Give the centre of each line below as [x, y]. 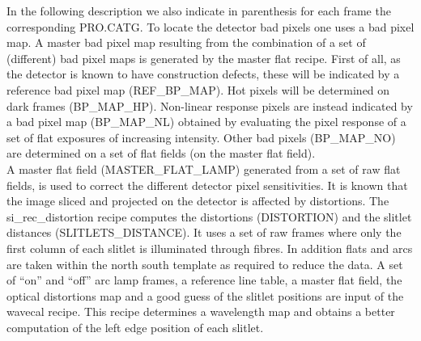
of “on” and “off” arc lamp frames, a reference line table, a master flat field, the [204, 280]
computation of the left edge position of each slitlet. [135, 327]
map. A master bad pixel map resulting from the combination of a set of [186, 42]
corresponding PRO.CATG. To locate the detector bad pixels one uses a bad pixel [210, 26]
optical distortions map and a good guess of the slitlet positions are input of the [205, 295]
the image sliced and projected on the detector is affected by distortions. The [198, 201]
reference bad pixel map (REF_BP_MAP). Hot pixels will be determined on [198, 89]
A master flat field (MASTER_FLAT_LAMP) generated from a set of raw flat [204, 168]
